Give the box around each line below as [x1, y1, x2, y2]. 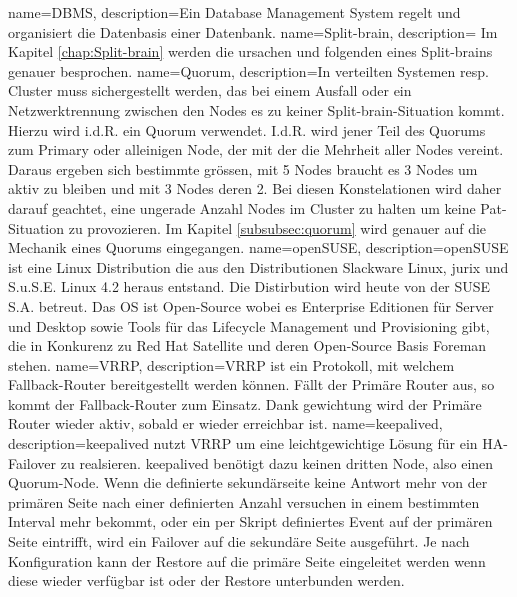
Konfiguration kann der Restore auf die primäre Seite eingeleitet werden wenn [8, 550, 486, 571]
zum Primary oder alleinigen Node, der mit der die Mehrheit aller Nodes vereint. [8, 139, 504, 160]
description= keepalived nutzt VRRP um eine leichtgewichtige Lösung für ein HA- [8, 433, 508, 454]
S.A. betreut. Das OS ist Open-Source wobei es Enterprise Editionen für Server [8, 295, 494, 316]
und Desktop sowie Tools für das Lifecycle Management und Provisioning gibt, [8, 315, 490, 336]
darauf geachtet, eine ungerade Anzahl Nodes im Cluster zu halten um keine [8, 197, 476, 218]
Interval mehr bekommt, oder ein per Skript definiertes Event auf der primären [8, 511, 493, 532]
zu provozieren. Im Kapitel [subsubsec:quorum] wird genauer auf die [68, 217, 487, 238]
